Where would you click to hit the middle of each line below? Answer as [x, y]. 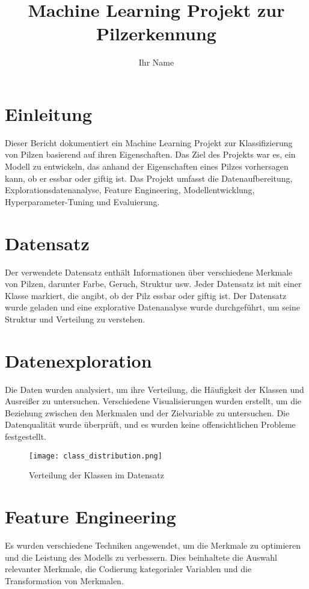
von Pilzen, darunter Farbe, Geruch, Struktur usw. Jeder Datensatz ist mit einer [153, 284]
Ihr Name [156, 62]
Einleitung [49, 113]
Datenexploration [78, 360]
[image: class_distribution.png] [96, 456]
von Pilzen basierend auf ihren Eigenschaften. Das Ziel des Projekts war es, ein [150, 154]
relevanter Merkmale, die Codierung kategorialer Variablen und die [128, 569]
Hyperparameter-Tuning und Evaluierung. [82, 201]
